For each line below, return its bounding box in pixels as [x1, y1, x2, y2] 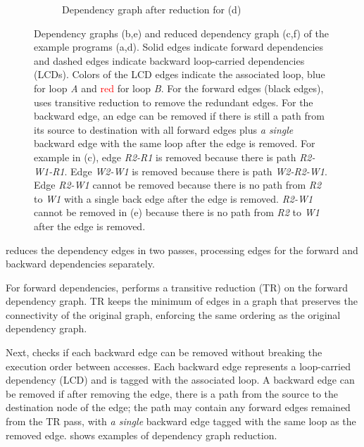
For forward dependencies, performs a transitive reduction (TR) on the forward [6, 279, 348, 294]
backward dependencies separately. [6, 256, 155, 271]
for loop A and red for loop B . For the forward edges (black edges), [34, 80, 324, 95]
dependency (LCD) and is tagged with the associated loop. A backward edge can [6, 372, 355, 387]
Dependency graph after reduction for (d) [62, 2, 241, 16]
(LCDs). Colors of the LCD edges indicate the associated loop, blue [34, 67, 325, 82]
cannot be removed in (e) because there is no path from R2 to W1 [34, 205, 320, 220]
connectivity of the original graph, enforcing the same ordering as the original [6, 307, 341, 322]
